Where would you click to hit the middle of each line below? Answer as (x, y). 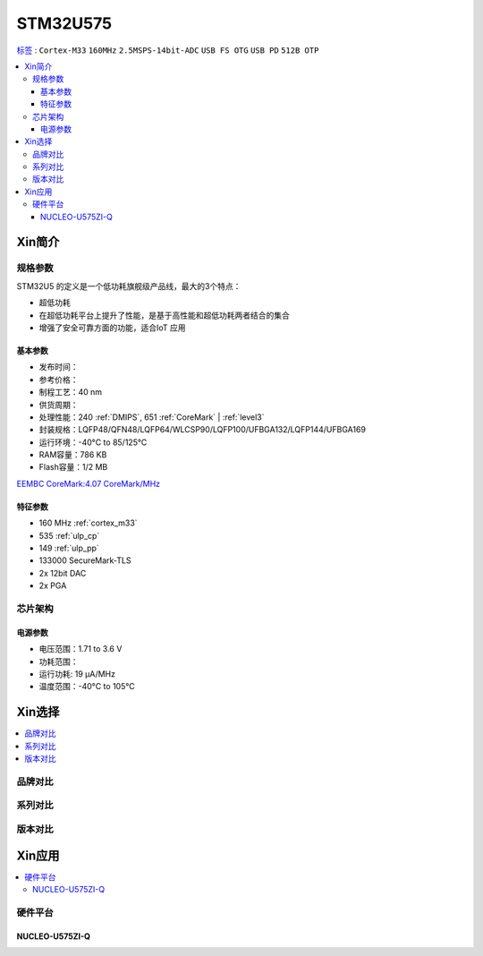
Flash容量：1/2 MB (73, 467)
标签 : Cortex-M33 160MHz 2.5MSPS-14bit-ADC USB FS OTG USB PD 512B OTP (168, 50)
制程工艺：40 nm (71, 392)
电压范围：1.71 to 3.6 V (80, 649)
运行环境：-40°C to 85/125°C (93, 442)
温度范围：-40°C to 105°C (87, 687)
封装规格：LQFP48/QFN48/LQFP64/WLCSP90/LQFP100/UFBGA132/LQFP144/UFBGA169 (203, 430)
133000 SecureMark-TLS (85, 560)
